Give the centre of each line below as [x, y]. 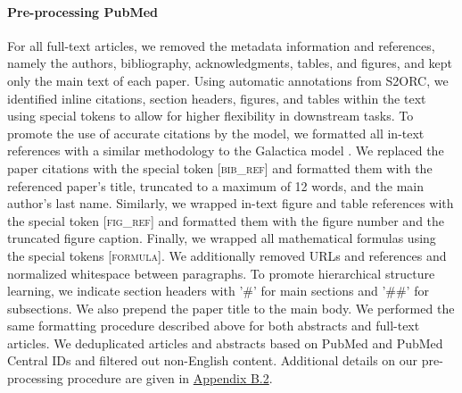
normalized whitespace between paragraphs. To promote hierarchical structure [221, 273]
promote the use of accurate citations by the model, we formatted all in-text [216, 133]
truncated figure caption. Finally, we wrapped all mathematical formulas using [222, 238]
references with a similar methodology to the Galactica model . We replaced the [226, 151]
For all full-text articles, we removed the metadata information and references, [221, 45]
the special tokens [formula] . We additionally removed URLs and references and [227, 255]
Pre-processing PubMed [83, 11]
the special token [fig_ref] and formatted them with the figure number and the [226, 220]
